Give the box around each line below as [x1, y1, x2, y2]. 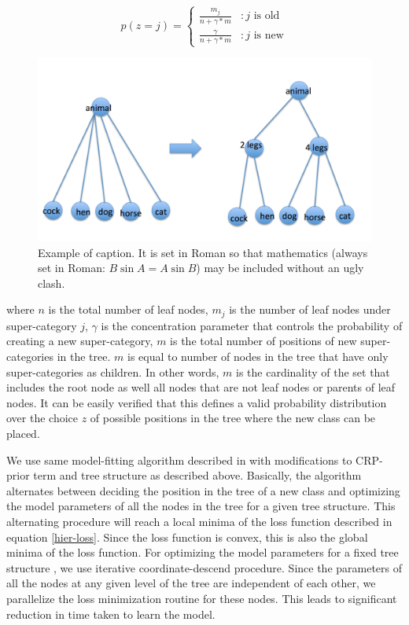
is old [253, 10, 280, 22]
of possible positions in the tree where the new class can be [90, 410, 376, 426]
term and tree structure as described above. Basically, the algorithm [33, 467, 362, 483]
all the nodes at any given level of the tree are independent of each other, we [6, 575, 376, 591]
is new [253, 29, 284, 41]
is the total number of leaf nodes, [48, 301, 208, 318]
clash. [38, 274, 65, 291]
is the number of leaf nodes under [229, 301, 391, 318]
